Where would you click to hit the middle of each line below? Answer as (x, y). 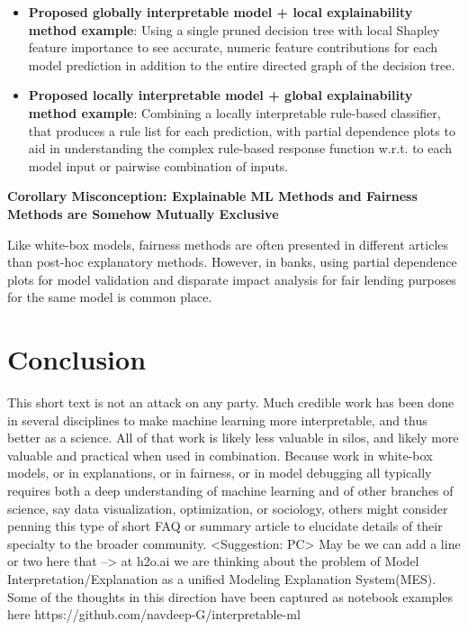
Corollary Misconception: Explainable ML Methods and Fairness (212, 196)
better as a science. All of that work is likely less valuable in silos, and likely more (233, 438)
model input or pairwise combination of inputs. (158, 165)
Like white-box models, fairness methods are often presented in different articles (228, 244)
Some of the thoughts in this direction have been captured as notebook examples (230, 596)
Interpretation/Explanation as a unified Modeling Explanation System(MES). (222, 578)
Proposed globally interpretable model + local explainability (220, 12)
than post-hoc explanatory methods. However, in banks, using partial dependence (232, 262)
